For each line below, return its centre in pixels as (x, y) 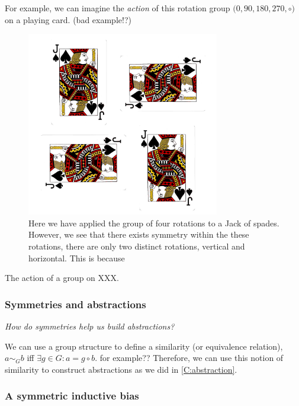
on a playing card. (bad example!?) (68, 19)
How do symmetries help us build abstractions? (90, 326)
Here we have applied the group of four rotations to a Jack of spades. (154, 223)
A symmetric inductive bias (72, 396)
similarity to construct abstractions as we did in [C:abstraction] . (121, 369)
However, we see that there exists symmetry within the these (139, 234)
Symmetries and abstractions (75, 304)
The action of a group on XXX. (62, 278)
